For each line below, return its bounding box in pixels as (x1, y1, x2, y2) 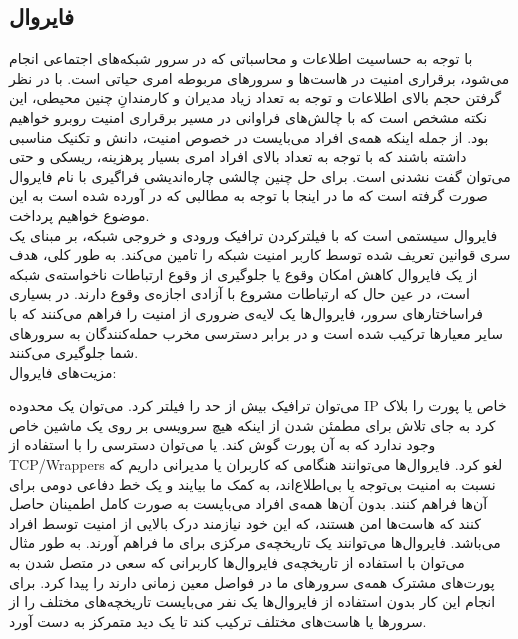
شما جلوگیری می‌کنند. (9, 342, 139, 363)
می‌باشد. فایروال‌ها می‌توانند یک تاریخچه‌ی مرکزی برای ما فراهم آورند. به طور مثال (9, 532, 501, 553)
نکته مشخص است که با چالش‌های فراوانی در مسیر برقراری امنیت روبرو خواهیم (9, 106, 488, 127)
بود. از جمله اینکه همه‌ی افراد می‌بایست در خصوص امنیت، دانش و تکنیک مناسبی (9, 126, 489, 147)
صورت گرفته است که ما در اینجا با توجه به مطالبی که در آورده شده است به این (9, 185, 488, 206)
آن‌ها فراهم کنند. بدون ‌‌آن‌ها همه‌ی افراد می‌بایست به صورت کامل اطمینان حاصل (9, 493, 488, 514)
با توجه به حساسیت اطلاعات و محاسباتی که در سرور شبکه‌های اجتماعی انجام (9, 48, 473, 69)
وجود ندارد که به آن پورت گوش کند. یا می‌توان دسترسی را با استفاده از (9, 434, 436, 455)
